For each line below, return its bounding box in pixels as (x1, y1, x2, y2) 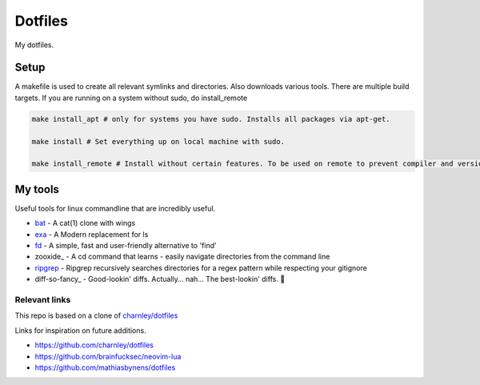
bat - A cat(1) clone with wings (34, 219, 136, 228)
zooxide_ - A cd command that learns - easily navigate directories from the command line (34, 252, 330, 262)
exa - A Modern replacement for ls (34, 229, 149, 239)
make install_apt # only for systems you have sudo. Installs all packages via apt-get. (31, 114, 391, 123)
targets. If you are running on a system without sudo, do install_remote (14, 93, 248, 102)
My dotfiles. (14, 40, 54, 50)
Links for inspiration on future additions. (14, 325, 147, 335)
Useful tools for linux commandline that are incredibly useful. (14, 203, 216, 213)
